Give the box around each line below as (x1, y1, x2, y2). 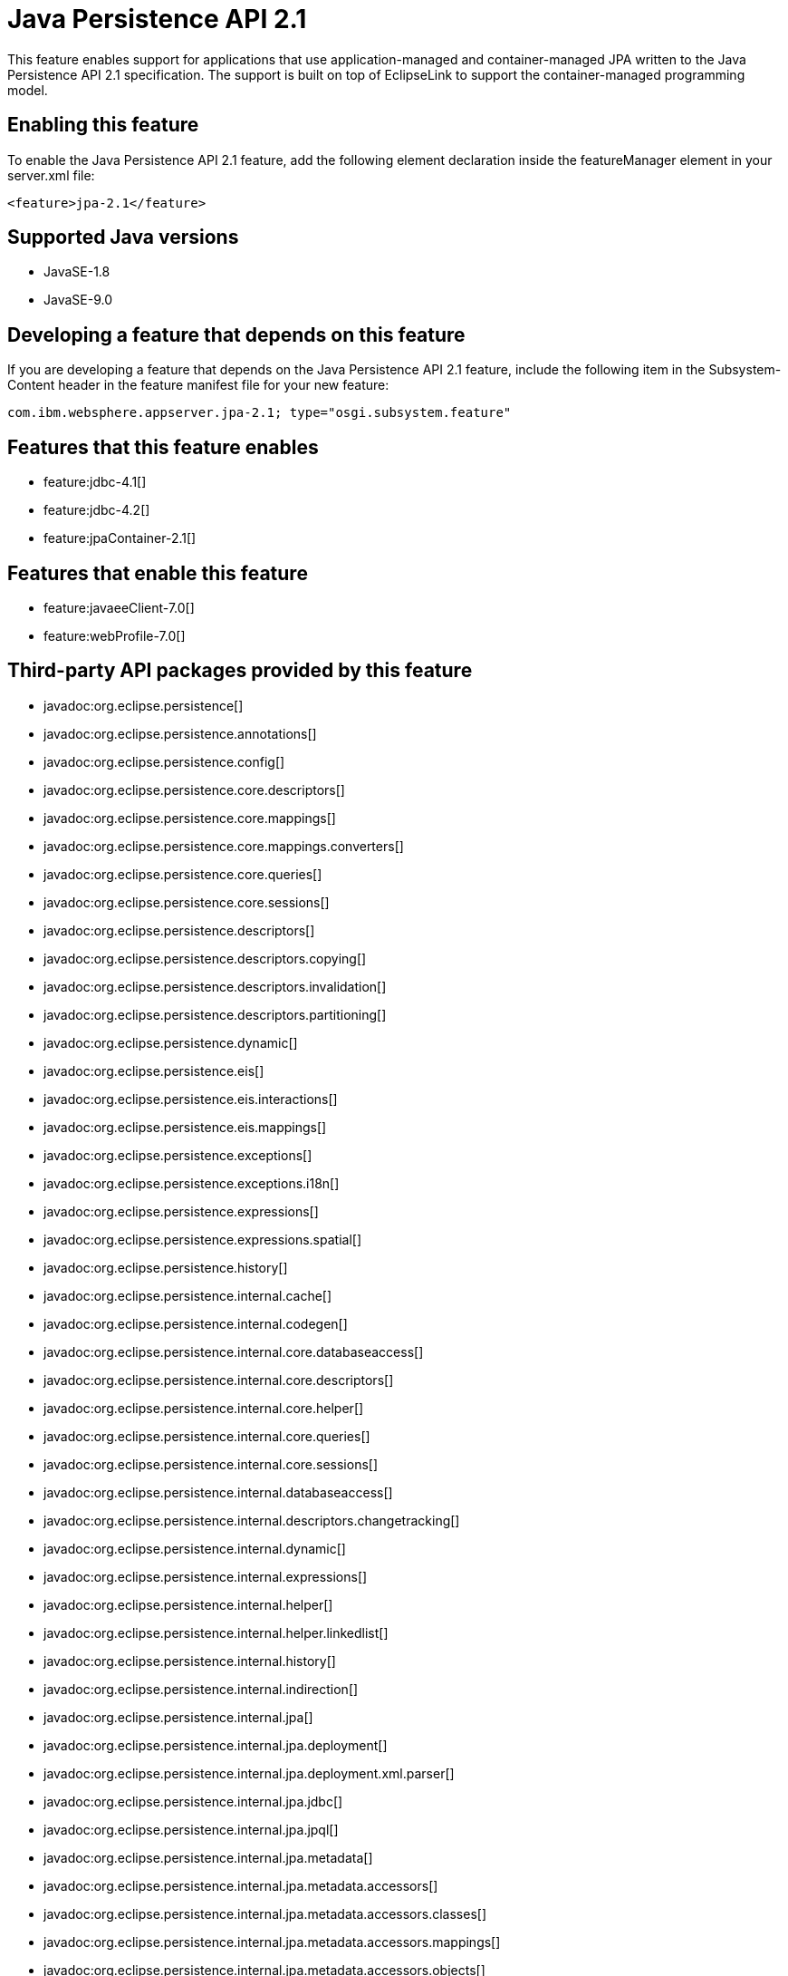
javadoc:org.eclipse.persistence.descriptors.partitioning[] (43, 1006, 387, 1022)
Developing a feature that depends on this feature (7, 323, 466, 346)
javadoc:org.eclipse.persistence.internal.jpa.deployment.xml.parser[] (43, 1765, 455, 1781)
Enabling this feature (7, 113, 199, 137)
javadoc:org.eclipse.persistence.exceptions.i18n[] (43, 1175, 340, 1191)
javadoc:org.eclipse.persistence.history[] (43, 1259, 288, 1275)
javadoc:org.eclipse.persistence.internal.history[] (43, 1652, 336, 1669)
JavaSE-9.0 (43, 292, 112, 308)
